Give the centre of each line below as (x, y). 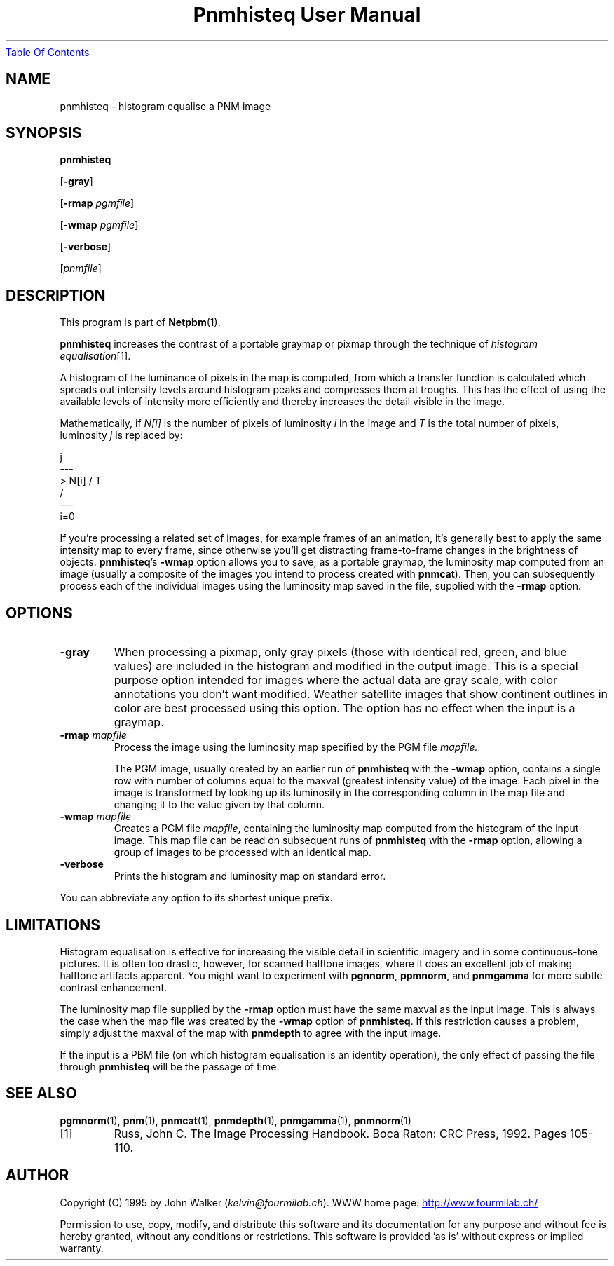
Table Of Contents (48, 52)
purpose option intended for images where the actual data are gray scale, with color (335, 680)
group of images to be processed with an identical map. (243, 852)
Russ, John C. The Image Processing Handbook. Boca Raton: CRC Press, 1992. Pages (340, 1133)
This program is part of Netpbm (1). (140, 322)
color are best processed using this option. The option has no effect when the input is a (344, 708)
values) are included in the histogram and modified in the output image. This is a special (346, 666)
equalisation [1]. (95, 356)
